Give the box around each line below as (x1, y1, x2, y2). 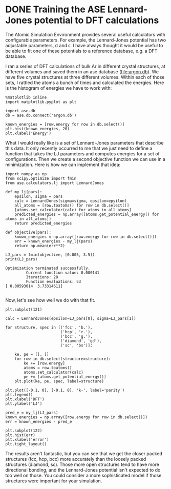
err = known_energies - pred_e (5, 419, 72, 424)
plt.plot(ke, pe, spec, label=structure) (14, 378, 104, 384)
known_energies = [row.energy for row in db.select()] (5, 121, 125, 127)
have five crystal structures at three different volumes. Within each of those (5, 74, 165, 80)
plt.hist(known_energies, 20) (5, 126, 70, 131)
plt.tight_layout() (5, 441, 47, 446)
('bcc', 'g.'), (60, 334, 93, 339)
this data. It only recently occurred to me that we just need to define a (5, 145, 153, 151)
